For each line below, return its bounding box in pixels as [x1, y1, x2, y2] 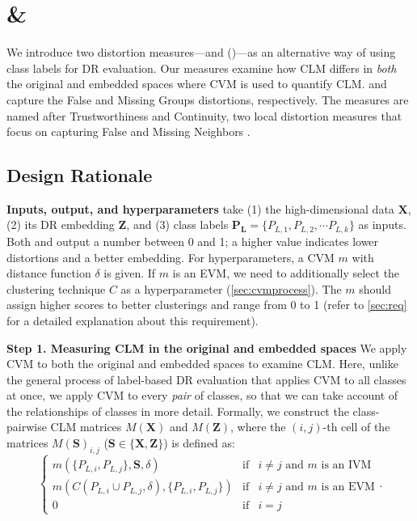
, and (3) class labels [126, 216, 229, 233]
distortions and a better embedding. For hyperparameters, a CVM [6, 248, 335, 265]
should [359, 280, 392, 297]
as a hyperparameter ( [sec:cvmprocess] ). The [120, 280, 342, 297]
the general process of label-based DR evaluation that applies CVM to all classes [6, 371, 406, 388]
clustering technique [6, 280, 106, 297]
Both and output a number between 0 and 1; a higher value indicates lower [6, 232, 379, 249]
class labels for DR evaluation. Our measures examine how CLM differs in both [6, 59, 397, 76]
